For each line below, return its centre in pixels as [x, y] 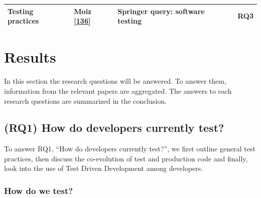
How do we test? [39, 190]
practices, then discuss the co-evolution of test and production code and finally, [126, 158]
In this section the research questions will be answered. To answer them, [115, 81]
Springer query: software [161, 11]
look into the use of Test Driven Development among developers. [104, 168]
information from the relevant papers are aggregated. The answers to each [118, 90]
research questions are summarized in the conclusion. [86, 101]
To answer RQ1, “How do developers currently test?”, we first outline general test [130, 149]
